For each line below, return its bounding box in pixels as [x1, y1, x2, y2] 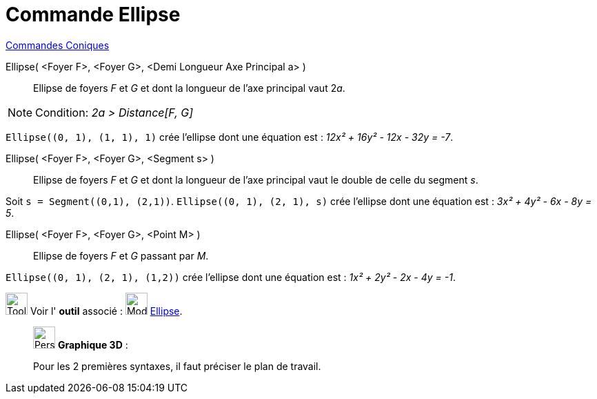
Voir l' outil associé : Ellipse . [30, 304, 183, 317]
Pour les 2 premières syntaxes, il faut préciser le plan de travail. [33, 360, 321, 372]
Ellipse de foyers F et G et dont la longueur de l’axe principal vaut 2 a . [33, 81, 345, 94]
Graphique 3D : [57, 338, 128, 351]
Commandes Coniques [6, 39, 110, 51]
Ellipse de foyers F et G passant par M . [33, 249, 209, 262]
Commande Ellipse [6, 3, 181, 26]
